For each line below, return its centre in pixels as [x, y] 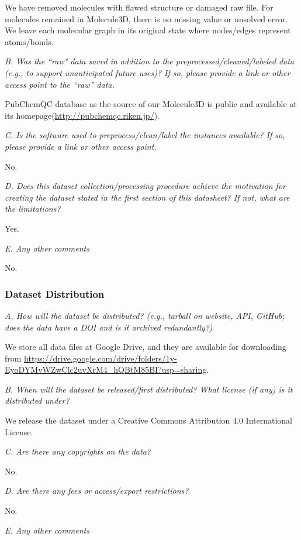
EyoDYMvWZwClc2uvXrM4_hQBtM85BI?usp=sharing [106, 369]
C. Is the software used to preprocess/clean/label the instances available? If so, [145, 135]
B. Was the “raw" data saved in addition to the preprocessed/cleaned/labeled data [150, 61]
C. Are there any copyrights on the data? [78, 451]
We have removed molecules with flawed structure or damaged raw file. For [139, 7]
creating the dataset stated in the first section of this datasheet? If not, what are [147, 197]
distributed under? [37, 400]
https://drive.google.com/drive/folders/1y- [101, 358]
